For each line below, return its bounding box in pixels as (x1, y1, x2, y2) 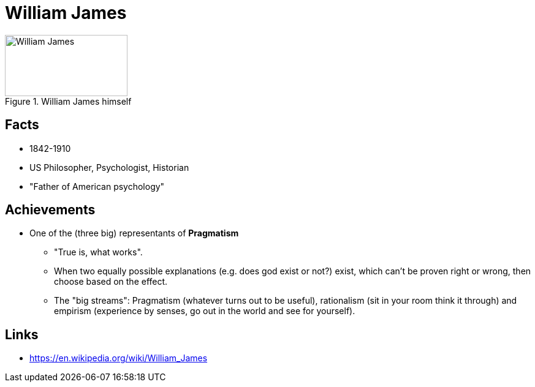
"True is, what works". (54, 247, 143, 258)
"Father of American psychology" (29, 181, 165, 192)
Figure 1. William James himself (5, 96, 132, 107)
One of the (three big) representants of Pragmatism (29, 228, 239, 239)
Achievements (5, 202, 96, 218)
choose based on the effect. (54, 276, 168, 287)
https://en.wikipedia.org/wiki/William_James (29, 353, 208, 364)
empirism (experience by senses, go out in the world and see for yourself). (54, 306, 355, 317)
